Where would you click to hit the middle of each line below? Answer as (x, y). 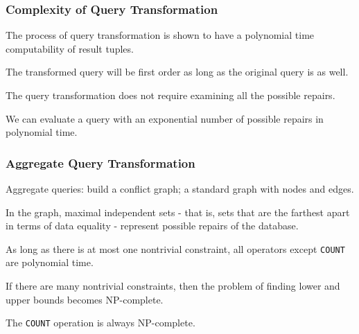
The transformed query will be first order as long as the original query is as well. (177, 72)
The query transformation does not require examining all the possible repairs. (170, 95)
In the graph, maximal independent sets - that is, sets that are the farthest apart (178, 212)
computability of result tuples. (70, 48)
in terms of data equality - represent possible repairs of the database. (152, 226)
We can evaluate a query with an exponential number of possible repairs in (165, 118)
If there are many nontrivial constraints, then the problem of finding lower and (173, 286)
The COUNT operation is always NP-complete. (100, 323)
